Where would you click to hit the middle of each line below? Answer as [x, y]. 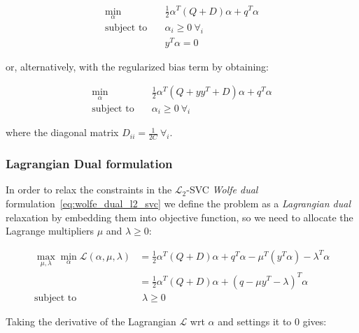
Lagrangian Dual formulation [89, 164]
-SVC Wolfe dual [222, 190]
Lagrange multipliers [50, 231]
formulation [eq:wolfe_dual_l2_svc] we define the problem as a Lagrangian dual [178, 203]
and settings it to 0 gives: [272, 321]
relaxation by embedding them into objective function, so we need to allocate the [179, 217]
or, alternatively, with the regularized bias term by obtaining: [137, 66]
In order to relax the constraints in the [89, 190]
